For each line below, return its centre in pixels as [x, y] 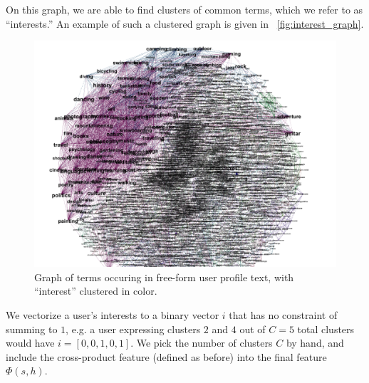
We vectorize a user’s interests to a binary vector [113, 314]
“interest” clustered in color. [96, 291]
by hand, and [315, 343]
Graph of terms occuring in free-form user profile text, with [164, 277]
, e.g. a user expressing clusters [133, 329]
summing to [32, 329]
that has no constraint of [283, 314]
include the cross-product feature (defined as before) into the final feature [166, 356]
